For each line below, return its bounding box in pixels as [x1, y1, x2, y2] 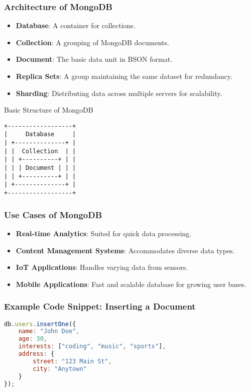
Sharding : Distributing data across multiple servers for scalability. [16, 87, 222, 98]
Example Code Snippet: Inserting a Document [4, 300, 196, 313]
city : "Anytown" [33, 365, 87, 372]
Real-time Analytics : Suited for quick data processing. [16, 228, 192, 238]
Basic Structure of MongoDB [4, 105, 93, 115]
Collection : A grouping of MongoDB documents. [16, 37, 169, 47]
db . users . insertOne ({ [4, 320, 76, 328]
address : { [18, 350, 55, 357]
